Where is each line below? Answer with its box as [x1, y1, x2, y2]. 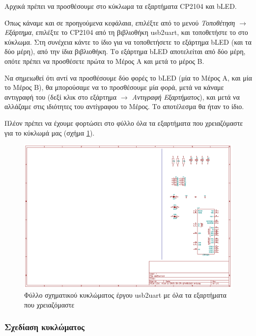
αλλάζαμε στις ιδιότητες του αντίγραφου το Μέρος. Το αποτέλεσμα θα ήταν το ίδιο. [4, 101, 244, 112]
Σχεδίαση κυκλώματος [4, 320, 85, 333]
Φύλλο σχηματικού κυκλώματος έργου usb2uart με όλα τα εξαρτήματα [24, 290, 227, 300]
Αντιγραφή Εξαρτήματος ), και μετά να [132, 91, 240, 102]
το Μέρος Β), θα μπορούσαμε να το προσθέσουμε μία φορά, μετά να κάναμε [4, 82, 224, 92]
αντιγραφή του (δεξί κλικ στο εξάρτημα [4, 91, 117, 102]
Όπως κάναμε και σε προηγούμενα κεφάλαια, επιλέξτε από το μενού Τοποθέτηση [4, 17, 235, 28]
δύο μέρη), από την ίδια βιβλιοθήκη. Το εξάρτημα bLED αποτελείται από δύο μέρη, [4, 46, 246, 56]
